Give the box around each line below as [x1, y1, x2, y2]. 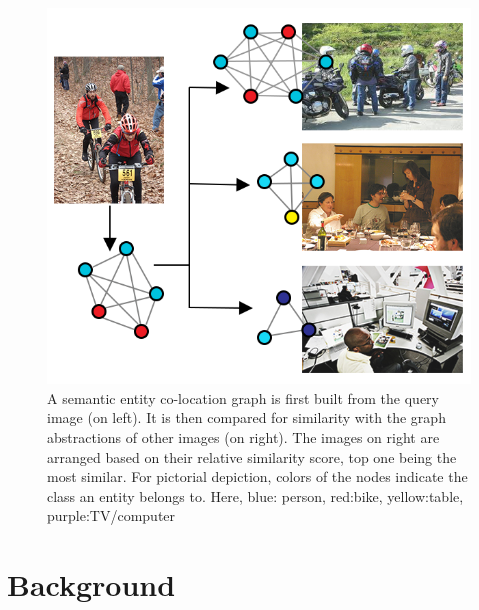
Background [7, 564, 176, 605]
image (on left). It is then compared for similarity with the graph [47, 407, 446, 428]
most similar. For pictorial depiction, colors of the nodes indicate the [47, 466, 468, 487]
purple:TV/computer [47, 505, 176, 526]
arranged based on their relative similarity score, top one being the [47, 446, 457, 467]
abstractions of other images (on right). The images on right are [47, 426, 440, 447]
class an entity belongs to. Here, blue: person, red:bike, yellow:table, [47, 485, 464, 506]
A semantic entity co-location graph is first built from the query [47, 387, 439, 408]
